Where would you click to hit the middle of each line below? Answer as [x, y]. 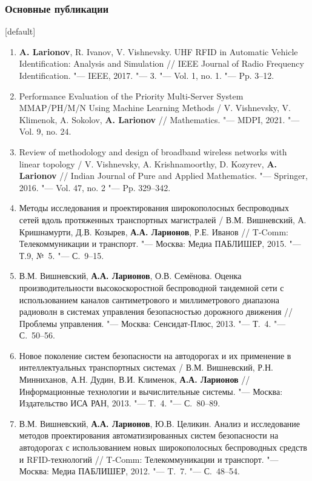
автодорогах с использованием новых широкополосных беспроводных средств [163, 447]
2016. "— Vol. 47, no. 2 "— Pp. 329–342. [95, 187]
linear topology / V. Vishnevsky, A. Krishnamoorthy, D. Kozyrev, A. [148, 163]
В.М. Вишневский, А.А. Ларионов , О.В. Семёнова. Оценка [130, 276]
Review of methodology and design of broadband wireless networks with [153, 151]
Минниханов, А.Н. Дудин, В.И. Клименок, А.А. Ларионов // [134, 379]
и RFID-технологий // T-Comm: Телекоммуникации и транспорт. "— [149, 459]
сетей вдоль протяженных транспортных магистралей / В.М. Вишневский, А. [163, 219]
